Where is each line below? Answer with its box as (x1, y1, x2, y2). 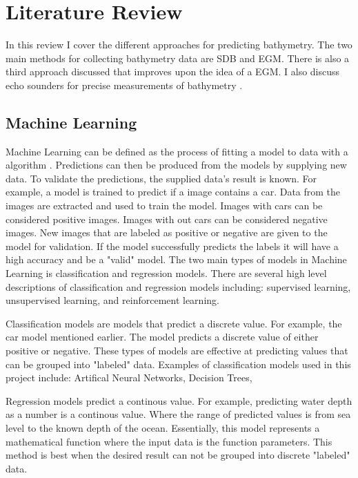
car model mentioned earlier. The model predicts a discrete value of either (6, 329, 319, 344)
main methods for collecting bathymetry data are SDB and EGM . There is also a (6, 50, 350, 65)
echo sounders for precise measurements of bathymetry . (6, 77, 243, 92)
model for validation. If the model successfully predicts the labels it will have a (6, 238, 339, 253)
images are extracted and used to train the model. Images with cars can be (6, 198, 323, 213)
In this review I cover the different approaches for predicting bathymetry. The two (6, 37, 352, 52)
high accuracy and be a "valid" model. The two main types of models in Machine (6, 252, 347, 267)
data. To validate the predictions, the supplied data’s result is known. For (6, 171, 317, 185)
